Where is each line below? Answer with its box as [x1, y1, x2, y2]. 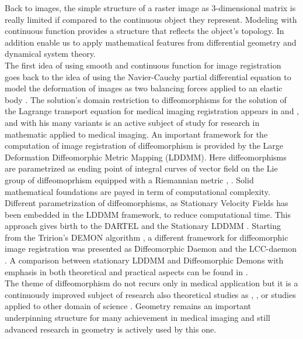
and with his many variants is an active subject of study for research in [5, 116, 260, 128]
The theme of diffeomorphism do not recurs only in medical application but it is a [5, 277, 298, 289]
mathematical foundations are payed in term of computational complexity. [5, 185, 270, 197]
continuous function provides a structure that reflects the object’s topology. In [5, 25, 284, 37]
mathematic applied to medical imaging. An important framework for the [5, 128, 268, 140]
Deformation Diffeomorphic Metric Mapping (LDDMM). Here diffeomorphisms [5, 150, 287, 163]
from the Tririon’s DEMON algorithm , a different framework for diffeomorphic [5, 231, 288, 243]
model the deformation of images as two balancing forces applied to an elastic [5, 82, 283, 94]
